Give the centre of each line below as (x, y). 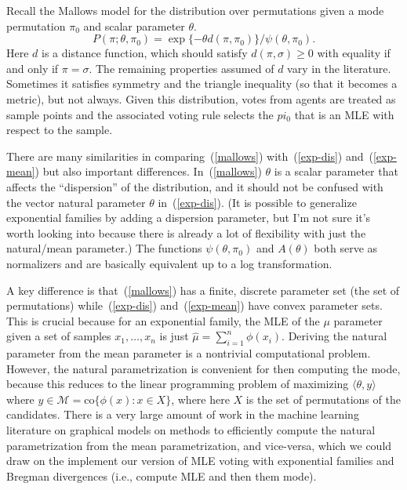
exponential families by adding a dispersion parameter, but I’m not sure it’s (189, 218)
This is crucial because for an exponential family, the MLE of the (163, 320)
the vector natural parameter (76, 202)
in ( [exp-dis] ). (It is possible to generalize (257, 202)
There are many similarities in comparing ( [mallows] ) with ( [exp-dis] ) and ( (190, 156)
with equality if (354, 53)
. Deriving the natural (334, 336)
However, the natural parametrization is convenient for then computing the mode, (203, 368)
